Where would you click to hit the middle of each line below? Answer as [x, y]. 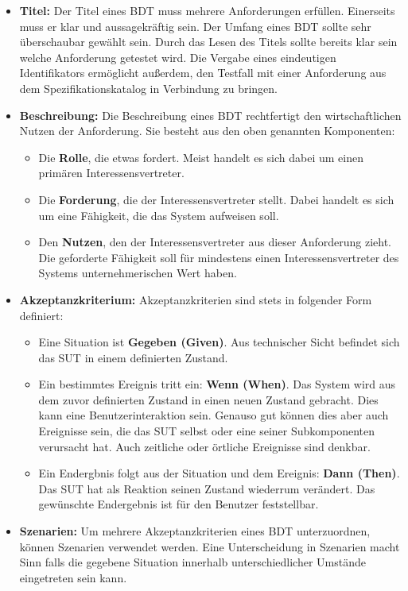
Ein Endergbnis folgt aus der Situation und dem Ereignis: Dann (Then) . [219, 473]
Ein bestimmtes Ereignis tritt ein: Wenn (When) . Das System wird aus [217, 384]
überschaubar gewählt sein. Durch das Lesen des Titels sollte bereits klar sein [208, 42]
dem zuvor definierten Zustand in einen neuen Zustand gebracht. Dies [208, 399]
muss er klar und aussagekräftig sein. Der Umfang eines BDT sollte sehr [195, 26]
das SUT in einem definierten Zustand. [133, 357]
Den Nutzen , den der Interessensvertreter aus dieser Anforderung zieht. [215, 242]
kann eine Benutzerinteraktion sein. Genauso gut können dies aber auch [214, 415]
